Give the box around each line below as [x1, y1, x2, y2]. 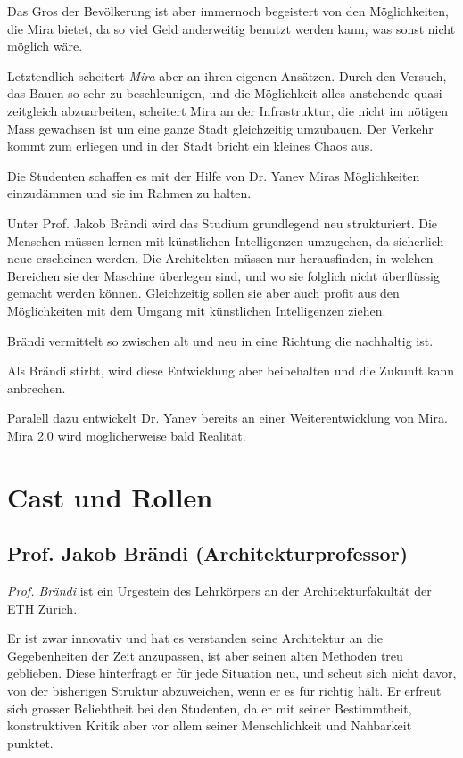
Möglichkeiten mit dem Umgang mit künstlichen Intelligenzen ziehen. [7, 301, 386, 319]
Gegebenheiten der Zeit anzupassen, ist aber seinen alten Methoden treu [7, 646, 403, 664]
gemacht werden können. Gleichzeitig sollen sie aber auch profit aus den [7, 284, 400, 302]
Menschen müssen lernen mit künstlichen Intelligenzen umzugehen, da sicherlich [7, 231, 444, 250]
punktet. [7, 733, 54, 752]
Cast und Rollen [7, 478, 213, 515]
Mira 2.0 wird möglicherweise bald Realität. [7, 425, 246, 444]
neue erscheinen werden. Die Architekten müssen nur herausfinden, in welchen [7, 249, 434, 268]
